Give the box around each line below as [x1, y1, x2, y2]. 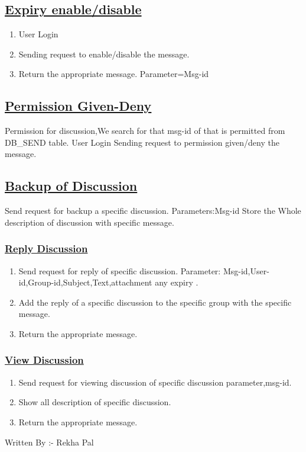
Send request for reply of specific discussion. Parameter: [18, 264, 221, 277]
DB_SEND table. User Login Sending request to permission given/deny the [5, 136, 279, 148]
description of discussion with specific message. [5, 216, 174, 228]
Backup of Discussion [5, 177, 138, 195]
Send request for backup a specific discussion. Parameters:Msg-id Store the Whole [5, 204, 301, 217]
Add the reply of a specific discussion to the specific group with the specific [18, 296, 292, 308]
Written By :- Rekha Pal [5, 435, 94, 448]
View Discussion [5, 352, 84, 367]
